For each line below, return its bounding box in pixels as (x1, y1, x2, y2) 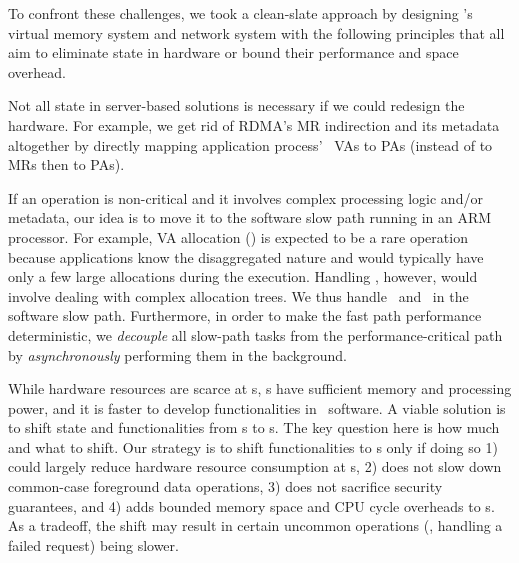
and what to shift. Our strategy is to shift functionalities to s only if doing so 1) (8, 436, 498, 457)
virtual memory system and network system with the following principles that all (8, 22, 505, 43)
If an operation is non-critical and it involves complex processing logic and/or (8, 187, 483, 208)
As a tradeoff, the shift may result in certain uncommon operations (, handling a (8, 515, 503, 536)
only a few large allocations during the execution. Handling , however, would (8, 266, 478, 287)
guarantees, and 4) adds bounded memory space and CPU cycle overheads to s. (8, 495, 495, 516)
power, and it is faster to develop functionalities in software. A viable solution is (8, 397, 506, 418)
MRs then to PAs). (8, 154, 125, 175)
